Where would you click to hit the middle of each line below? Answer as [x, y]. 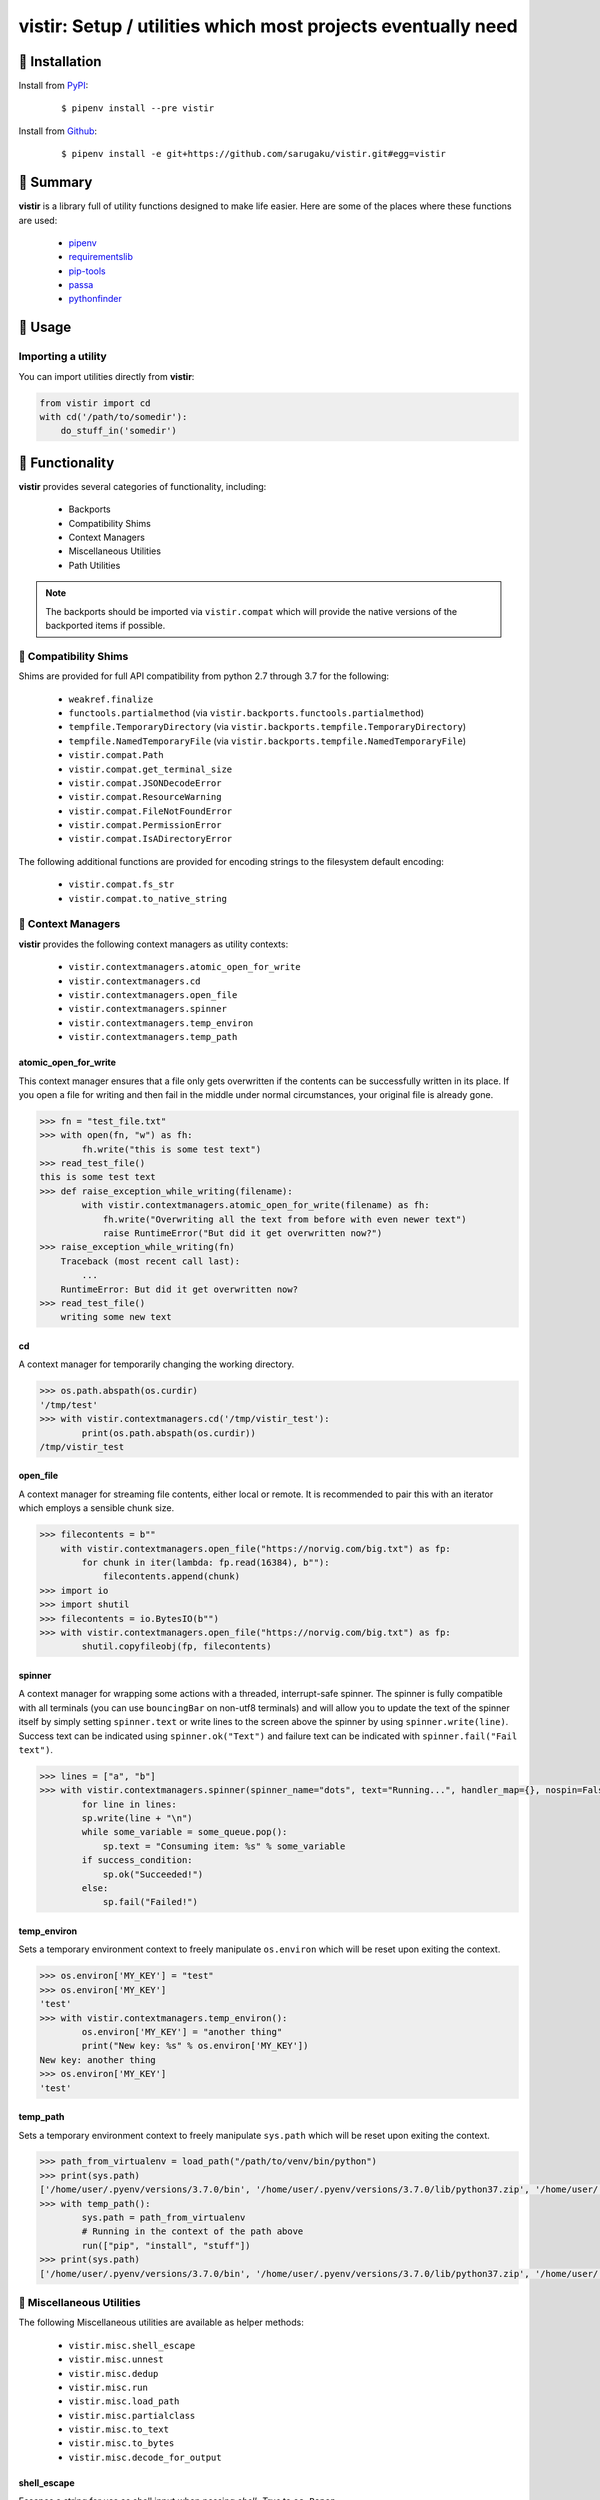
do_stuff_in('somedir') [118, 431]
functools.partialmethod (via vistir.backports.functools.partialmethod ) [246, 712]
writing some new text [116, 1317]
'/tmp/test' [69, 1404]
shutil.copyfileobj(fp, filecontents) [176, 1646]
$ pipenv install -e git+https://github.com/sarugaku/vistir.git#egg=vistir [254, 154]
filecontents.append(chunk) [171, 1576]
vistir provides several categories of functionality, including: [142, 486]
